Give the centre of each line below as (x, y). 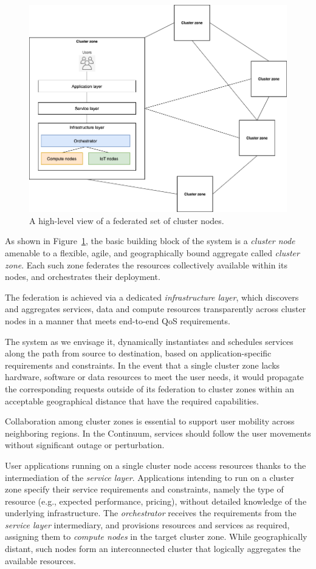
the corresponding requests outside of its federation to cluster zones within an (149, 388)
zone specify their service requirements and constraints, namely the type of (144, 489)
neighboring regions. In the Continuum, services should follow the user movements (158, 433)
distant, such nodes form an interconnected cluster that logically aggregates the (153, 549)
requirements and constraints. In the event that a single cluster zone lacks (143, 365)
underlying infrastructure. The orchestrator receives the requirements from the (151, 513)
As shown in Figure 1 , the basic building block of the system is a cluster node (150, 241)
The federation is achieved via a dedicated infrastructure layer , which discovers (152, 297)
